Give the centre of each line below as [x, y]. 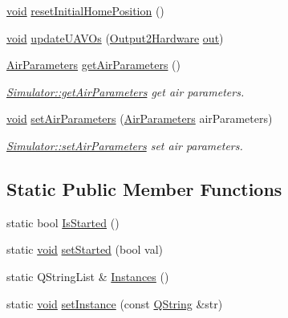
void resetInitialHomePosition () [85, 10]
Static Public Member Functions [144, 188]
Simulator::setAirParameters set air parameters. [125, 145]
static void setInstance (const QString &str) [115, 303]
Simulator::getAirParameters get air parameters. [126, 91]
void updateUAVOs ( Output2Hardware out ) [115, 37]
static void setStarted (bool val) [85, 249]
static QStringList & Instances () [88, 276]
